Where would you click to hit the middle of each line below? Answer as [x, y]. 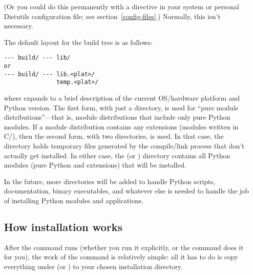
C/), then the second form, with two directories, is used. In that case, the [114, 136]
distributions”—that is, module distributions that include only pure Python [117, 117]
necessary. [19, 26]
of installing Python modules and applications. [74, 200]
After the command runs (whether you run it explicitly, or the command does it [124, 247]
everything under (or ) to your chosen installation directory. [93, 266]
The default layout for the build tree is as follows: [78, 42]
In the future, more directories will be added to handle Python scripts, [110, 181]
